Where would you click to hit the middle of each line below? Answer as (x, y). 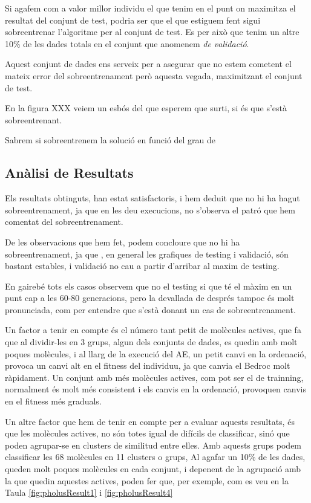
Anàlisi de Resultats (69, 173)
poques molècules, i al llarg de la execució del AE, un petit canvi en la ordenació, (156, 353)
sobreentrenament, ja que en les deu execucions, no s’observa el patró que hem (150, 209)
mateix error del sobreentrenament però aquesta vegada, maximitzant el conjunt (154, 75)
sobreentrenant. (34, 119)
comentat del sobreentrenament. (64, 222)
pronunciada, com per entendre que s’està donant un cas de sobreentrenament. (150, 309)
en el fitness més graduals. (53, 401)
